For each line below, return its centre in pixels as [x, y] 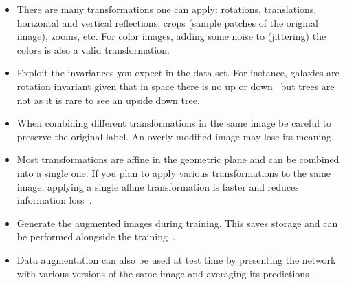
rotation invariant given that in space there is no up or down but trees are [176, 86]
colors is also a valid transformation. [93, 49]
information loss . [54, 200]
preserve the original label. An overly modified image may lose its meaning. [175, 136]
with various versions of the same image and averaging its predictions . [167, 273]
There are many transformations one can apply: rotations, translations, [167, 9]
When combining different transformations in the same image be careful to [174, 123]
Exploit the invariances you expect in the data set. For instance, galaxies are [178, 73]
